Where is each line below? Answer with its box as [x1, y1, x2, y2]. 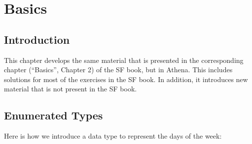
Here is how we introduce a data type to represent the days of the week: [4, 131, 222, 141]
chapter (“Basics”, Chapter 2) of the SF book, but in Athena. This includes [4, 64, 233, 75]
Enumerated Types [4, 108, 103, 123]
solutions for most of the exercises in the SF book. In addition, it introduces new [4, 74, 248, 84]
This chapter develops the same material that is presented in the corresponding [4, 55, 244, 65]
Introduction [4, 31, 70, 47]
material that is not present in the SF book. [4, 84, 137, 94]
